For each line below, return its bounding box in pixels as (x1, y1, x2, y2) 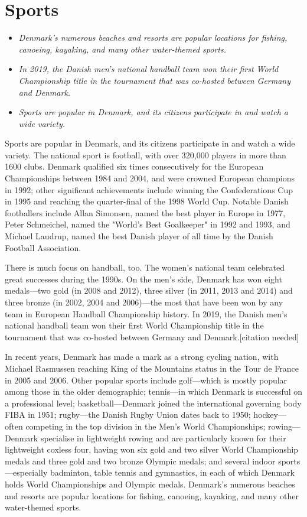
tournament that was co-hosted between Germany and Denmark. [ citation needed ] (5, 330, 299, 343)
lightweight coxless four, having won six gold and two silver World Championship (5, 443, 299, 456)
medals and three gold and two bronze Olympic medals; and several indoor (5, 454, 276, 467)
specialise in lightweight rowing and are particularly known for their (40, 431, 286, 444)
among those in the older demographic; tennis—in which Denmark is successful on (5, 385, 302, 398)
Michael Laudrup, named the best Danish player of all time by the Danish (5, 230, 273, 242)
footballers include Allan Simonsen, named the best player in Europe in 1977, (5, 206, 286, 219)
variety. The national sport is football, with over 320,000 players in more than (5, 148, 286, 161)
